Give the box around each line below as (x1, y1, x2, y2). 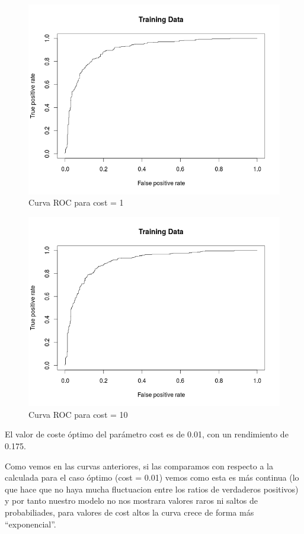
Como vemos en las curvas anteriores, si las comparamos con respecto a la (5, 459, 273, 472)
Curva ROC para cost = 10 (28, 408, 128, 420)
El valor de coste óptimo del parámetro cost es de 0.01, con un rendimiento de (5, 428, 289, 440)
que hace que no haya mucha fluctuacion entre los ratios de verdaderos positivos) (5, 482, 299, 495)
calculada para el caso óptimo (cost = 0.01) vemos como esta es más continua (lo (5, 471, 299, 484)
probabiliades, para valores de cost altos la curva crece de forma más (5, 506, 254, 519)
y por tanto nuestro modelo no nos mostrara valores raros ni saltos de (5, 494, 258, 507)
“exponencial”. (5, 517, 56, 530)
